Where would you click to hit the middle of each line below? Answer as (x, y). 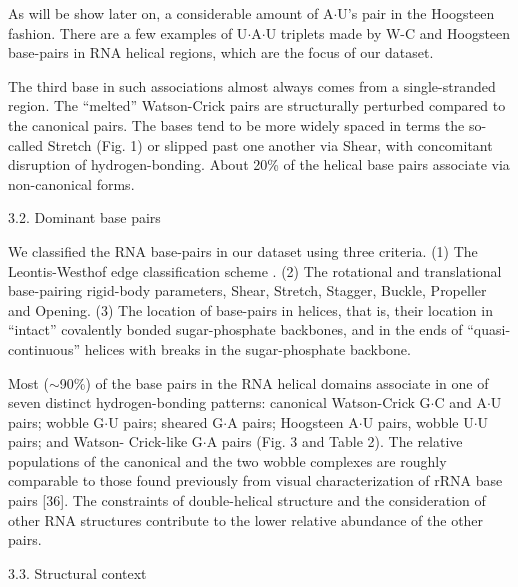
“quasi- (489, 329)
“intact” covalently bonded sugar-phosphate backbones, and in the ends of (235, 329)
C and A (460, 402)
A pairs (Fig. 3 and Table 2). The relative (334, 441)
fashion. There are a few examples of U (128, 32)
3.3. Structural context (77, 572)
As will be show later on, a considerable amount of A (171, 13)
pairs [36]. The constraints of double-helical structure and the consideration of (247, 500)
